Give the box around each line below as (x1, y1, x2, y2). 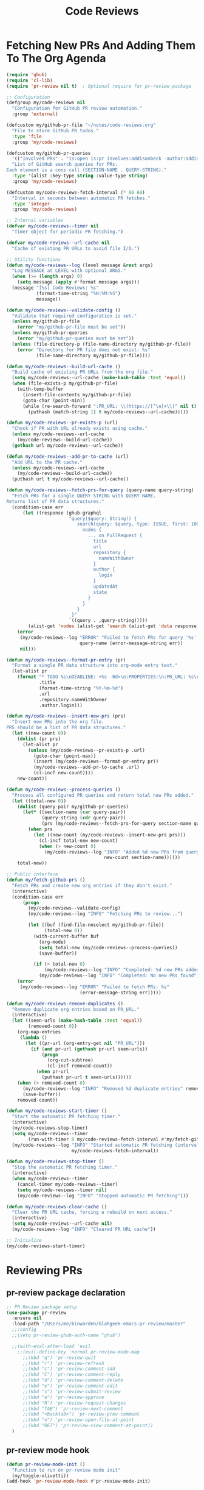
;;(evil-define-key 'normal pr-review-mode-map (17, 1349, 140, 1355)
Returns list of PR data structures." (6, 498, 104, 504)
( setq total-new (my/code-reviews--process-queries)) (38, 944, 178, 950)
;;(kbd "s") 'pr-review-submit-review (22, 1388, 121, 1394)
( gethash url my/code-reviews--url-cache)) (12, 442, 123, 449)
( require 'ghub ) (6, 71, 47, 77)
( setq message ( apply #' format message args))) (17, 279, 140, 285)
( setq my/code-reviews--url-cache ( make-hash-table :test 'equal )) (12, 375, 186, 381)
